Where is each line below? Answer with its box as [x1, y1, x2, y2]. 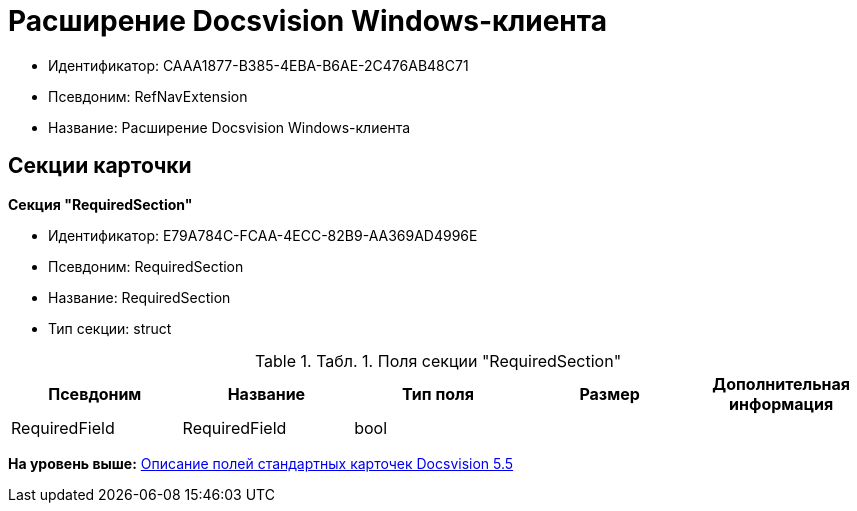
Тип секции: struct [48, 319, 172, 337]
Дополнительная [712, 373, 851, 394]
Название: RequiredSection [48, 288, 231, 306]
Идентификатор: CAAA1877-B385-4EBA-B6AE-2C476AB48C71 [48, 56, 469, 74]
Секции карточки [8, 153, 192, 179]
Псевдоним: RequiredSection [48, 257, 244, 275]
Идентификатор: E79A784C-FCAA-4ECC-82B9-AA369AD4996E [48, 226, 478, 244]
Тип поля [402, 383, 474, 404]
